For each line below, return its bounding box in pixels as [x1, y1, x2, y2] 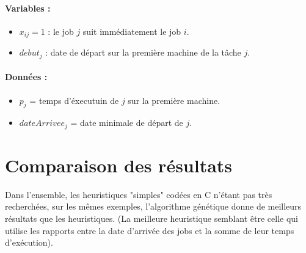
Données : [5, 70, 48, 83]
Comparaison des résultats [5, 152, 233, 177]
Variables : [5, 1, 51, 14]
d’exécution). [5, 236, 53, 249]
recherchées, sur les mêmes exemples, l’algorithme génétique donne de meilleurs [5, 200, 302, 213]
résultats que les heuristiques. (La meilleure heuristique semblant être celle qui [5, 212, 299, 225]
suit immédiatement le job [82, 24, 181, 37]
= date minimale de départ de [70, 116, 183, 129]
